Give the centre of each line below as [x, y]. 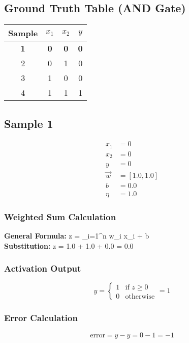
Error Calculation [41, 318]
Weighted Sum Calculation [60, 216]
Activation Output [43, 268]
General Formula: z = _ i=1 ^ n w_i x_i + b [77, 235]
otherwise [140, 296]
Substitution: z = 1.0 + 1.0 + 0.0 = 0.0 [69, 245]
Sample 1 [29, 123]
